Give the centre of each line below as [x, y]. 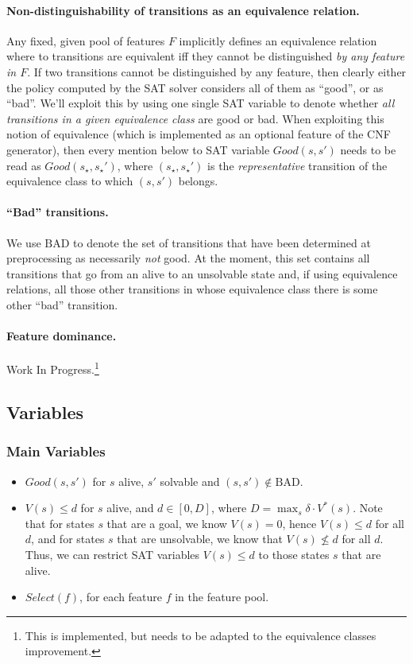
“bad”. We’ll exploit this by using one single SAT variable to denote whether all [201, 103]
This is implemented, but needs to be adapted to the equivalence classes [201, 635]
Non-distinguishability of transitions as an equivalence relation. [183, 10]
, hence [299, 523]
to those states [294, 554]
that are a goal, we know [167, 523]
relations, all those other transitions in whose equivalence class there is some [192, 289]
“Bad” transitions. [58, 212]
